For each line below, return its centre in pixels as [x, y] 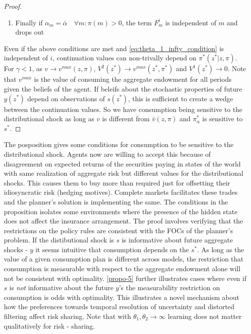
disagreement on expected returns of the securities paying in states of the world [122, 163]
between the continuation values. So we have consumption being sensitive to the [123, 109]
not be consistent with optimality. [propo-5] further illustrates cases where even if [125, 278]
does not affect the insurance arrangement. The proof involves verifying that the [124, 221]
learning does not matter [205, 316]
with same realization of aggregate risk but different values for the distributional [124, 173]
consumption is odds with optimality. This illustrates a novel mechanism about [122, 297]
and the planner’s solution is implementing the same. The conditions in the [116, 201]
